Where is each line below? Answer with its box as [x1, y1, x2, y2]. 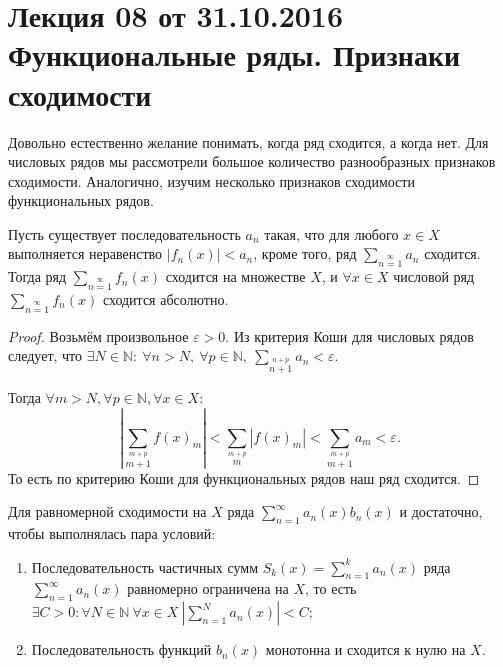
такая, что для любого [264, 223, 399, 244]
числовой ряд [393, 266, 475, 287]
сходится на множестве [165, 266, 306, 287]
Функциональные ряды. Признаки [8, 34, 461, 75]
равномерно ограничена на [127, 578, 289, 599]
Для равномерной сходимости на [8, 501, 207, 522]
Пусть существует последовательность [8, 223, 241, 244]
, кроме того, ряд [253, 243, 357, 264]
